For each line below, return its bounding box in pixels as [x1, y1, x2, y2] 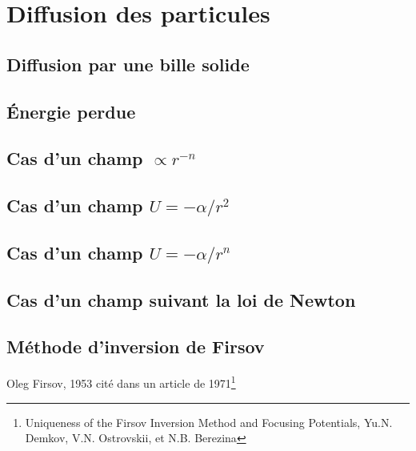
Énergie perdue [6, 99, 136, 123]
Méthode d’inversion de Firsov [6, 334, 265, 359]
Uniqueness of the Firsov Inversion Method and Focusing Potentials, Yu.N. [25, 413, 393, 430]
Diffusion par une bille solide [6, 51, 250, 76]
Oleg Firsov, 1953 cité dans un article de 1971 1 [6, 372, 236, 391]
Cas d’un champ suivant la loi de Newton [6, 287, 356, 312]
